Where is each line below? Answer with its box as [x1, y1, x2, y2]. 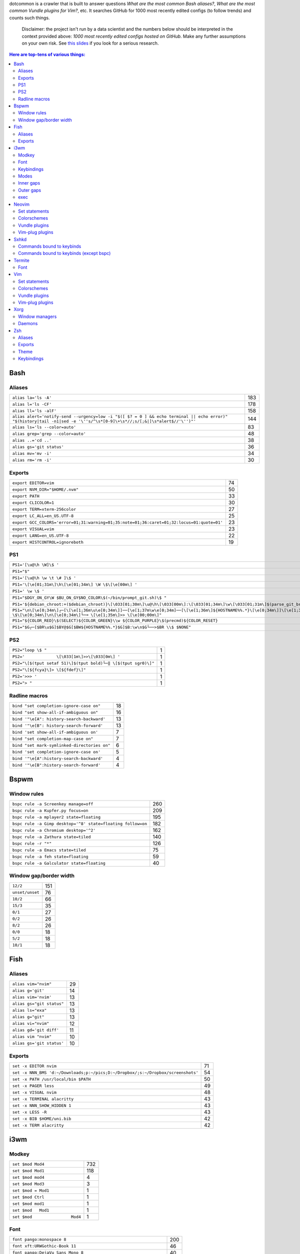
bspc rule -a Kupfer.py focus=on [12, 808, 88, 813]
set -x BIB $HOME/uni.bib [12, 1116, 71, 1121]
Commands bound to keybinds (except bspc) [18, 250, 111, 256]
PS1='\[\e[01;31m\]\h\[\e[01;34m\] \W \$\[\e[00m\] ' [12, 582, 137, 587]
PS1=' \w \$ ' [12, 588, 44, 594]
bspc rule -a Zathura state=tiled [12, 834, 91, 840]
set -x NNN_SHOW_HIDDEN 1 [12, 1103, 71, 1108]
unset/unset [12, 890, 39, 895]
